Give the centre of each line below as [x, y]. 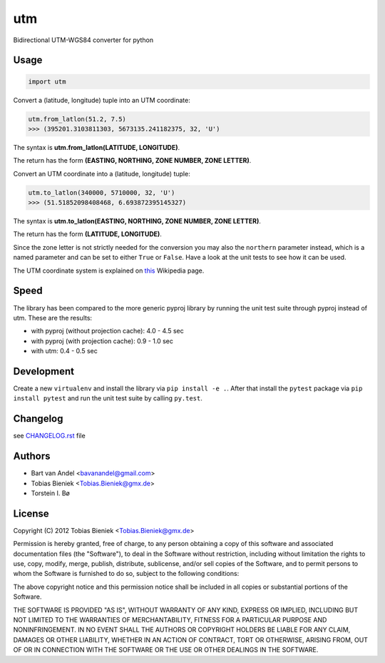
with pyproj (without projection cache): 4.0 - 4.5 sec [108, 331]
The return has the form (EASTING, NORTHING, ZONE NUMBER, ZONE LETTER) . [132, 161]
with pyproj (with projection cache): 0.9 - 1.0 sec [102, 341]
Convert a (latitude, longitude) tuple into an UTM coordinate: [102, 100]
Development [44, 371]
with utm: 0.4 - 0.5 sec [64, 351]
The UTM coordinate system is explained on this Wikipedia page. [109, 270]
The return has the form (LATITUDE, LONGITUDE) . [87, 234]
